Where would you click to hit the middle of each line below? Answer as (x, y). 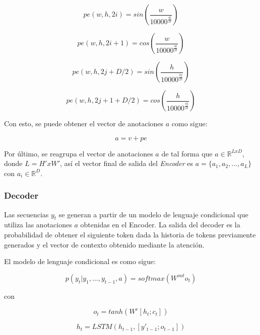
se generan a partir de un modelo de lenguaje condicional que (153, 214)
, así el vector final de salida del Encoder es (126, 163)
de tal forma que (187, 153)
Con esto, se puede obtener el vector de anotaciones (84, 123)
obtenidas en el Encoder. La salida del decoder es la (160, 225)
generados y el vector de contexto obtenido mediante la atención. (104, 244)
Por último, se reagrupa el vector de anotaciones (79, 153)
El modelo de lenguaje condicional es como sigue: (80, 261)
